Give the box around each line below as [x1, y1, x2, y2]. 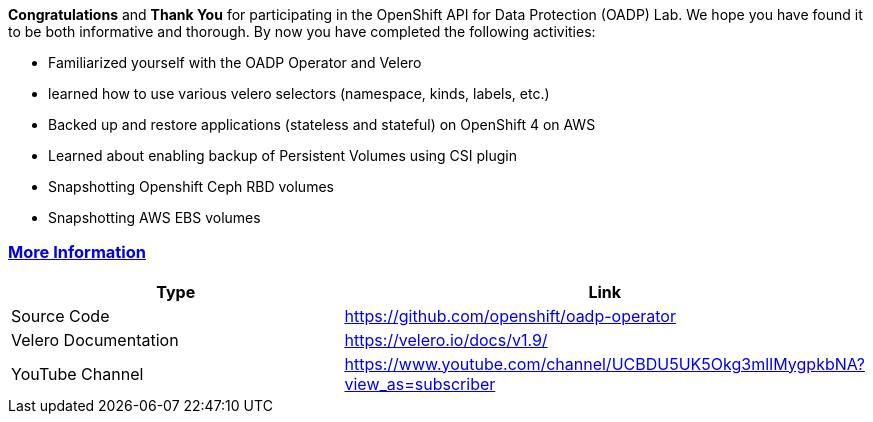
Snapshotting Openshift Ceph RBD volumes [48, 178, 334, 195]
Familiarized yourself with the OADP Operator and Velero [48, 54, 422, 71]
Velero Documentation [11, 329, 179, 350]
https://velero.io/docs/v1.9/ [344, 329, 548, 350]
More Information [8, 242, 146, 263]
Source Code [11, 305, 110, 326]
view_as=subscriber [344, 373, 496, 394]
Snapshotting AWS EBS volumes [48, 209, 261, 226]
